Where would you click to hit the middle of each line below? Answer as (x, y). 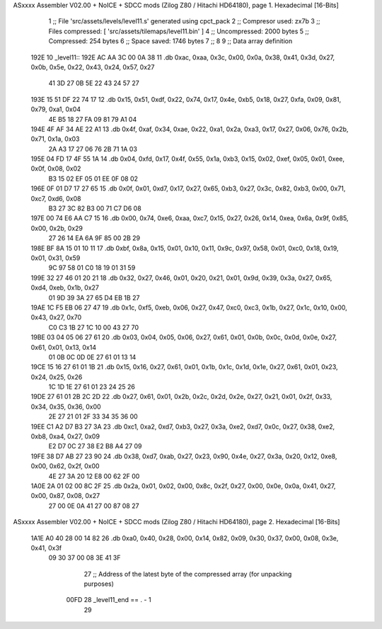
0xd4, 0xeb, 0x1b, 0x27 (65, 288)
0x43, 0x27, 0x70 (56, 317)
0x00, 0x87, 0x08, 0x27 (65, 496)
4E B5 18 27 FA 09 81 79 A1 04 (93, 119)
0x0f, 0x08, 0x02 (56, 169)
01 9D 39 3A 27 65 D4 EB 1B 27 (94, 297)
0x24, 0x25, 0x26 (57, 377)
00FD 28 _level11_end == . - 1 (109, 600)
